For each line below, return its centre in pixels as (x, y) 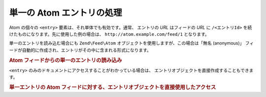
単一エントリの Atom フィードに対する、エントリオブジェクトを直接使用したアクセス (113, 87)
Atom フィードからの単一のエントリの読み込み (66, 60)
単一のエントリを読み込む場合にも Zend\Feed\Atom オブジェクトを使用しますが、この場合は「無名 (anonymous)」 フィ (132, 43)
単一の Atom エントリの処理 (66, 13)
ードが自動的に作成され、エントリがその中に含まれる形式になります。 (80, 50)
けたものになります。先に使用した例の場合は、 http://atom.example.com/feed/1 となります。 (109, 34)
